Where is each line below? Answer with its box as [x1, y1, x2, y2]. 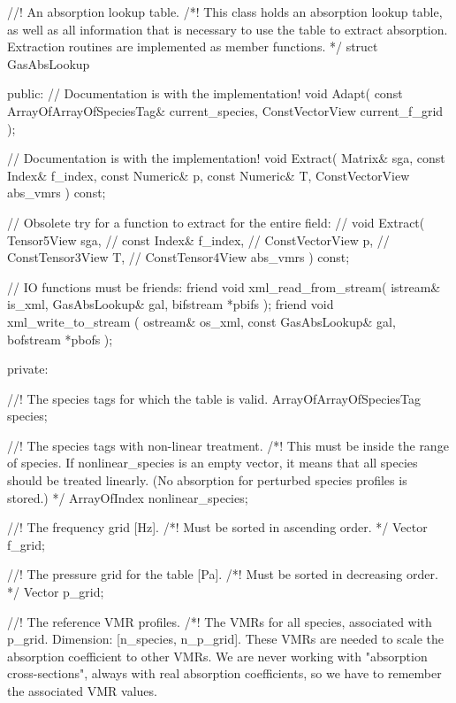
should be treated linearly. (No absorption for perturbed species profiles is [7, 471, 407, 490]
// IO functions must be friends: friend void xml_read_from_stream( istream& [7, 277, 441, 296]
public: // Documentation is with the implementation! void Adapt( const [7, 84, 403, 103]
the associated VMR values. [7, 682, 157, 699]
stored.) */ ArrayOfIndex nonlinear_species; [7, 488, 248, 506]
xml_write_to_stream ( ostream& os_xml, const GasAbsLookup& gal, [7, 312, 396, 330]
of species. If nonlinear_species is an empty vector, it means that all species [7, 453, 418, 472]
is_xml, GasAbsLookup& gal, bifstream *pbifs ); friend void [7, 295, 334, 313]
